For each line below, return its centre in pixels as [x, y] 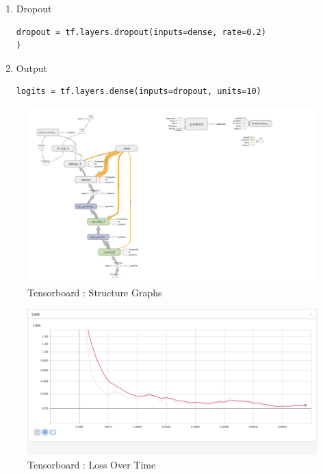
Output [31, 68]
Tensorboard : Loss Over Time [92, 464]
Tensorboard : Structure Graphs [95, 292]
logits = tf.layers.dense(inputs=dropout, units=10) [139, 92]
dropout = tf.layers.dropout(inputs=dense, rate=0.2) [141, 32]
